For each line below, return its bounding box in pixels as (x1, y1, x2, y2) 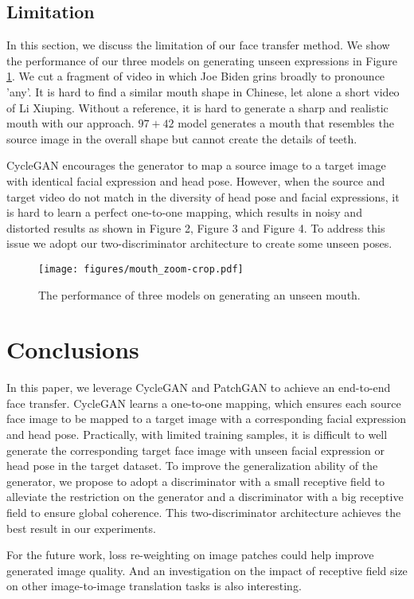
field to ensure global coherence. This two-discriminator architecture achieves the (6, 504, 401, 521)
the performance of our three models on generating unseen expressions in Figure (6, 52, 397, 69)
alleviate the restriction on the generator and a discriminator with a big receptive (6, 488, 404, 505)
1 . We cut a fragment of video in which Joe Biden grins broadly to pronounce (6, 68, 385, 84)
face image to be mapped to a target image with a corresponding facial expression (6, 410, 407, 427)
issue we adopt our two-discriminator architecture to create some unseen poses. (6, 235, 393, 252)
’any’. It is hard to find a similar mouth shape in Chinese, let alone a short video (6, 83, 400, 100)
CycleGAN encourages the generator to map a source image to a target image (6, 157, 386, 174)
